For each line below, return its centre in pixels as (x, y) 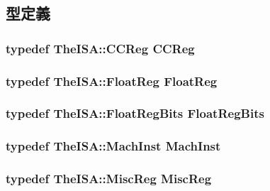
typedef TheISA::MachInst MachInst (113, 146)
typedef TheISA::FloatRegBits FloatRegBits (135, 113)
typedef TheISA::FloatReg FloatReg (112, 81)
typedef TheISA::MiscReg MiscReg (109, 179)
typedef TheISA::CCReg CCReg (100, 48)
